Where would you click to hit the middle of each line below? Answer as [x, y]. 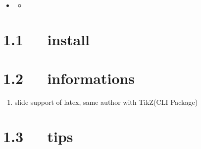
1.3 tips [38, 136]
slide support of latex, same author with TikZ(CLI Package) [106, 102]
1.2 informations [69, 78]
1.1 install [47, 39]
